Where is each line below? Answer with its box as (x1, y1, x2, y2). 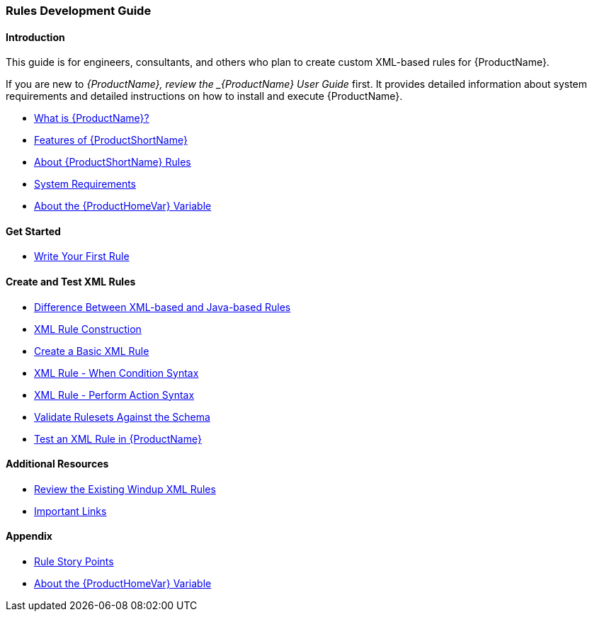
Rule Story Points (34, 555, 114, 568)
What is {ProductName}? (34, 112, 149, 125)
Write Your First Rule (34, 250, 130, 263)
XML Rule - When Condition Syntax (34, 366, 199, 379)
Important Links (34, 504, 107, 517)
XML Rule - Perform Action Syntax (34, 388, 195, 401)
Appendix (6, 530, 52, 543)
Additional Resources (6, 458, 109, 470)
